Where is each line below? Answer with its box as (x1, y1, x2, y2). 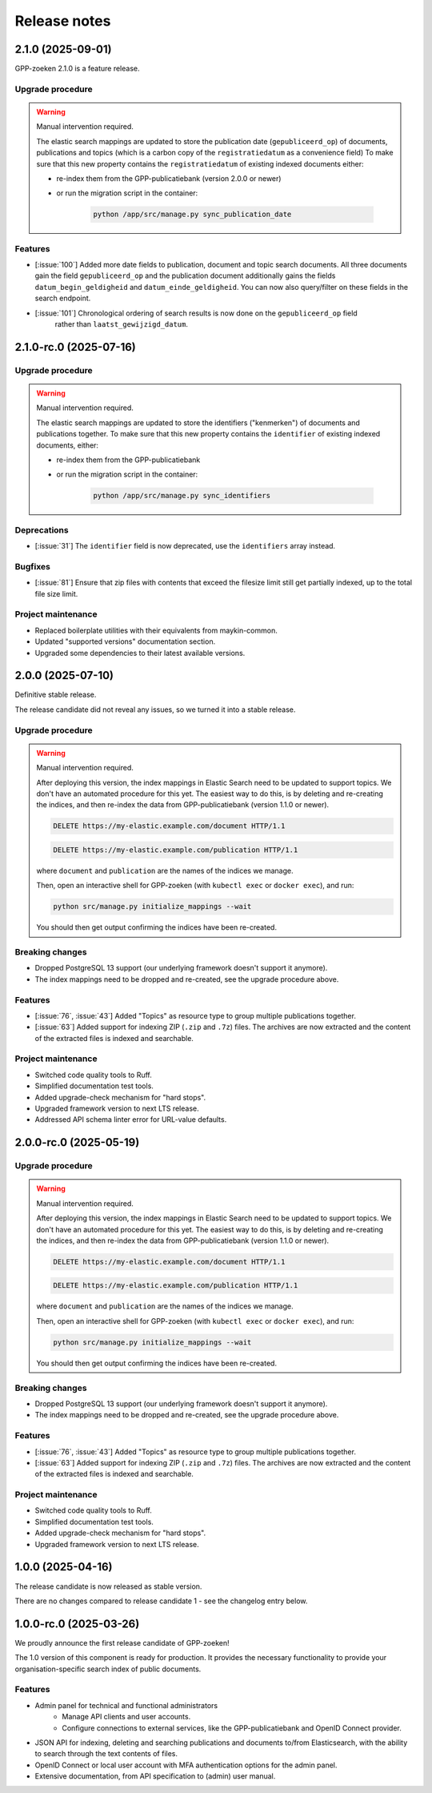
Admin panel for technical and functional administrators (34, 1700, 218, 1710)
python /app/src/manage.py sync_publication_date (93, 210, 292, 219)
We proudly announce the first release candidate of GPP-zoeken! (14, 1638, 230, 1647)
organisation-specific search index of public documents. (14, 1664, 202, 1674)
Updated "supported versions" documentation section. (34, 637, 216, 646)
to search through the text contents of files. (34, 1749, 178, 1759)
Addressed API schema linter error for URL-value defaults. (34, 1115, 227, 1124)
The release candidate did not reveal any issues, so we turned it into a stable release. (14, 705, 296, 714)
